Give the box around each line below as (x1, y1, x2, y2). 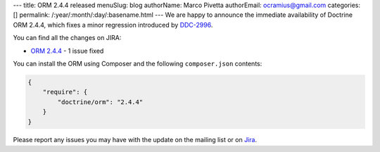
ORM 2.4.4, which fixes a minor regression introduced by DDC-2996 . (13, 20, 213, 29)
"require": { (42, 88, 88, 96)
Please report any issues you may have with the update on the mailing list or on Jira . (13, 136, 257, 144)
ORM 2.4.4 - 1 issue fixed (30, 46, 104, 55)
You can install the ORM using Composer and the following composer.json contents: (13, 59, 262, 68)
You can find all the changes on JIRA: (13, 34, 122, 42)
